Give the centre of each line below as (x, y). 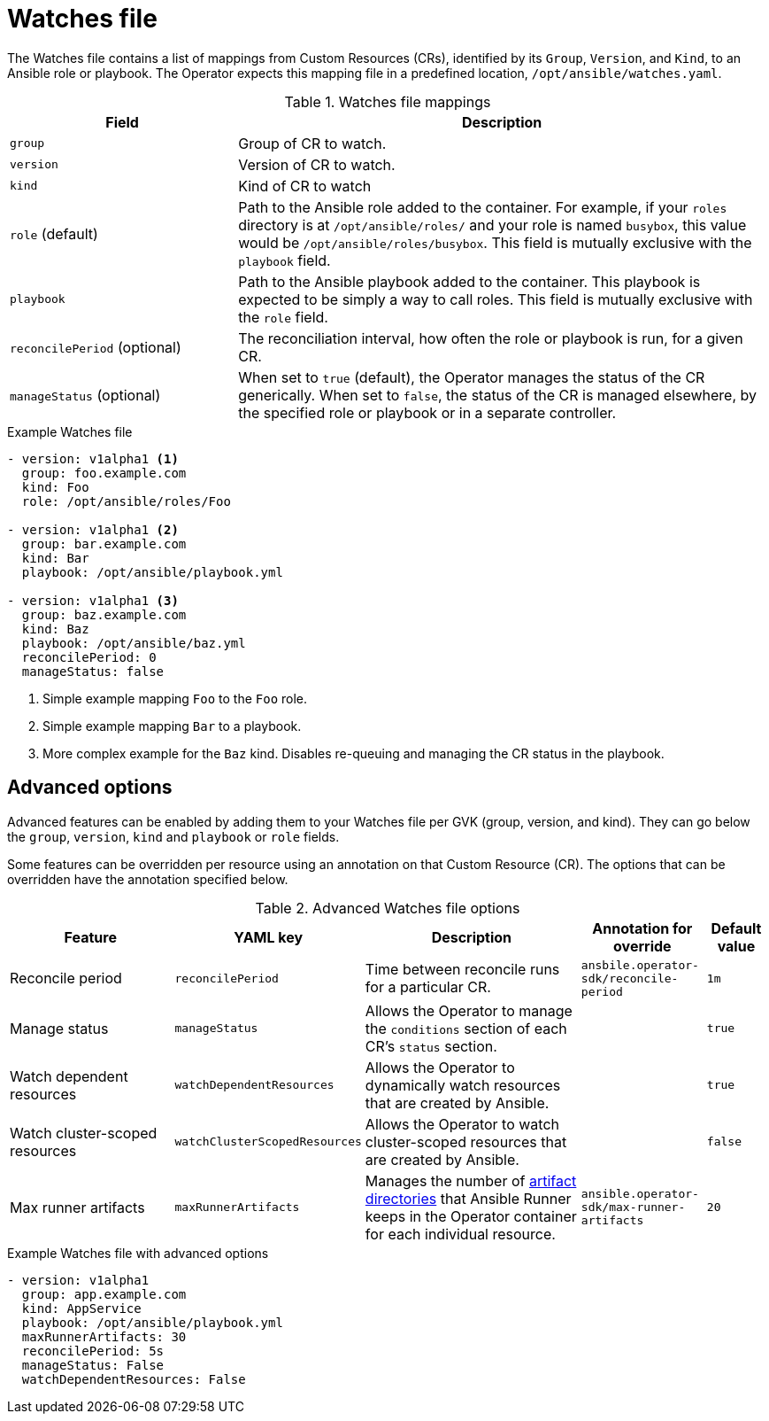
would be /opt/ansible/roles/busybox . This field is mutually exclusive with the (495, 242)
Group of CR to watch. (312, 143)
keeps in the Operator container (471, 1216)
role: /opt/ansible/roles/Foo (126, 501)
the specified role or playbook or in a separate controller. (427, 412)
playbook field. (285, 260)
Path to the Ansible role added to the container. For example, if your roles (483, 207)
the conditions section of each (466, 1028)
